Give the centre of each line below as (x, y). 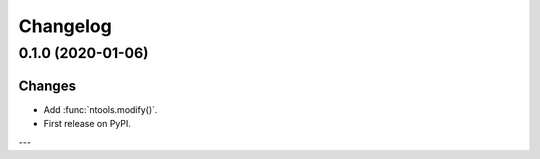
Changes (47, 85)
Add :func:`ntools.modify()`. (100, 109)
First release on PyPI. (87, 124)
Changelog (65, 26)
